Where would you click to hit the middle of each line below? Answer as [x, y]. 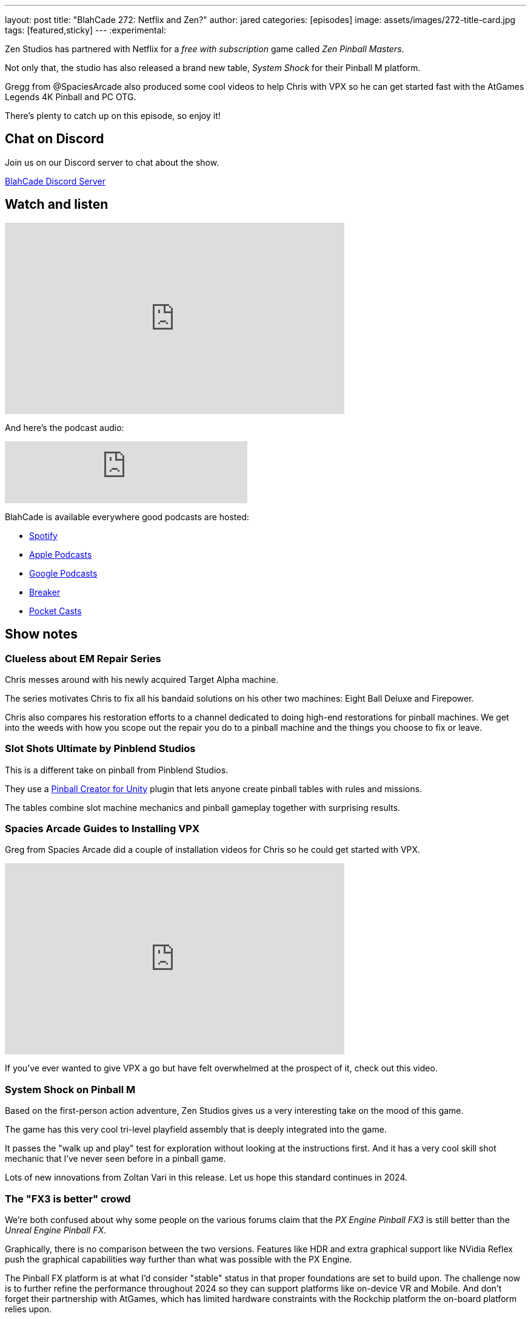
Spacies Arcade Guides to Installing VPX [102, 829]
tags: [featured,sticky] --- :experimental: [86, 30]
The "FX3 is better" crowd [68, 1199]
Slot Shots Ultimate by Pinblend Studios [100, 749]
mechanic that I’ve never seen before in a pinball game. [115, 1159]
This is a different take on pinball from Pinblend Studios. [117, 770]
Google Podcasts [63, 573]
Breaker [45, 592]
